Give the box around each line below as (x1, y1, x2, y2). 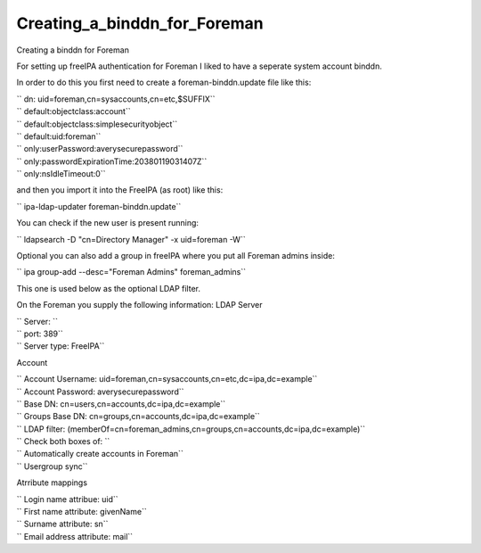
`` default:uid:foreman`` (16, 130, 102, 142)
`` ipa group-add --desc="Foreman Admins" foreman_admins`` (16, 267, 247, 277)
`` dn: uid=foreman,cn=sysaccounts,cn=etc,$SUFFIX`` (16, 94, 216, 104)
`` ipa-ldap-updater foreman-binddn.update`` (16, 201, 182, 211)
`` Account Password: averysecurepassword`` (16, 386, 184, 397)
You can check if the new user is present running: (16, 218, 200, 228)
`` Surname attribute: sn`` (16, 518, 109, 530)
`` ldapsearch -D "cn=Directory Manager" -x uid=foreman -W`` (16, 234, 246, 244)
